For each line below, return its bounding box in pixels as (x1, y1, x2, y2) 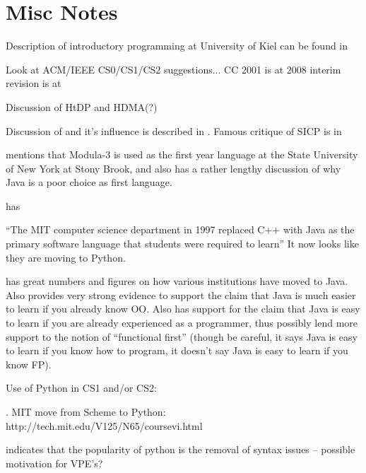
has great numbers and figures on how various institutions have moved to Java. (6, 274, 348, 288)
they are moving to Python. (6, 250, 126, 264)
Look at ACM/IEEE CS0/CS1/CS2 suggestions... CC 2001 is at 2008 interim (6, 62, 341, 76)
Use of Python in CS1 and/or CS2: (6, 380, 157, 395)
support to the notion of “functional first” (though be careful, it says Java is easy (6, 329, 358, 344)
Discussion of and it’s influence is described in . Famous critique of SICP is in (6, 123, 342, 138)
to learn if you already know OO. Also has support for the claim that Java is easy (6, 301, 360, 316)
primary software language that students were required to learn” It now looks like (6, 236, 359, 251)
